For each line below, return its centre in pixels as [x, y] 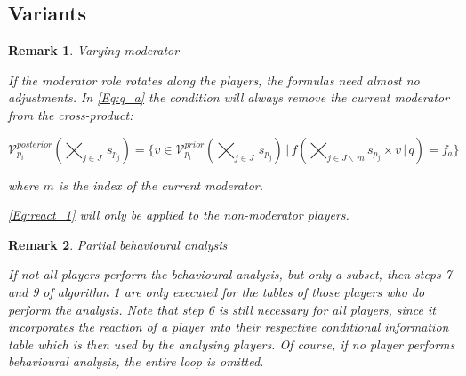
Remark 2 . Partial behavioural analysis [118, 244]
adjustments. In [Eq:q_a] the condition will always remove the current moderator [229, 97]
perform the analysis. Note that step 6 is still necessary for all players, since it [222, 309]
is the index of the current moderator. [161, 184]
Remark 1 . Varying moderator [94, 50]
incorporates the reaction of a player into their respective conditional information [229, 327]
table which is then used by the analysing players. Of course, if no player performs [232, 344]
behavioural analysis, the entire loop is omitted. [136, 361]
